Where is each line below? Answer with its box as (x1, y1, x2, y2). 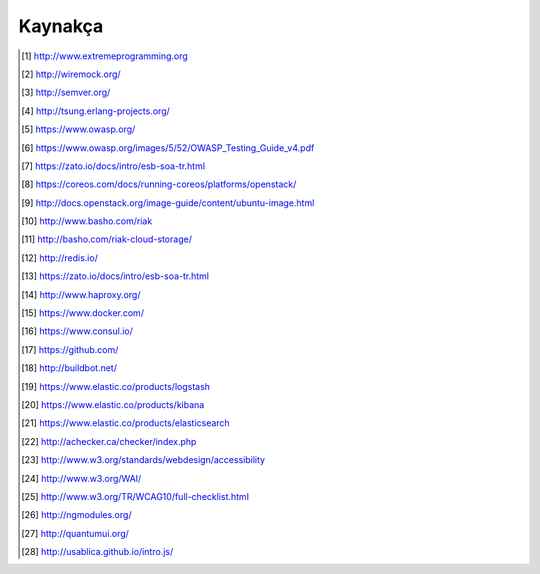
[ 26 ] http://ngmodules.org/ (21, 509, 132, 521)
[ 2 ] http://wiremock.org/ (21, 68, 121, 80)
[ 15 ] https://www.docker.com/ (21, 307, 145, 319)
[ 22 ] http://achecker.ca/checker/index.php (21, 435, 197, 447)
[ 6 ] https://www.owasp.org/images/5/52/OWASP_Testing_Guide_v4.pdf (21, 141, 315, 154)
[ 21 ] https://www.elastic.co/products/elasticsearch (21, 417, 230, 429)
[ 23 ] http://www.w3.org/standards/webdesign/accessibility (21, 454, 265, 466)
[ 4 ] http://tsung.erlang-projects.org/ (21, 105, 170, 117)
